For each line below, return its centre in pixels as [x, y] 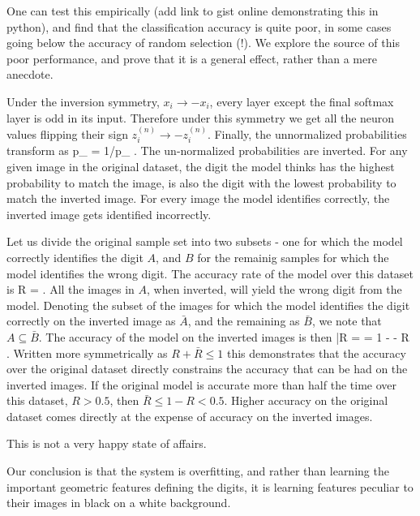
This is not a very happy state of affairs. [107, 443]
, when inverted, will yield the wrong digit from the [274, 289]
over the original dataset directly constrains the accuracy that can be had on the [207, 369]
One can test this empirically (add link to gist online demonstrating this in [193, 11]
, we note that [347, 321]
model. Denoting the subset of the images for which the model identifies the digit [208, 305]
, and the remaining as [244, 321]
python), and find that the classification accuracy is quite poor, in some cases [199, 26]
